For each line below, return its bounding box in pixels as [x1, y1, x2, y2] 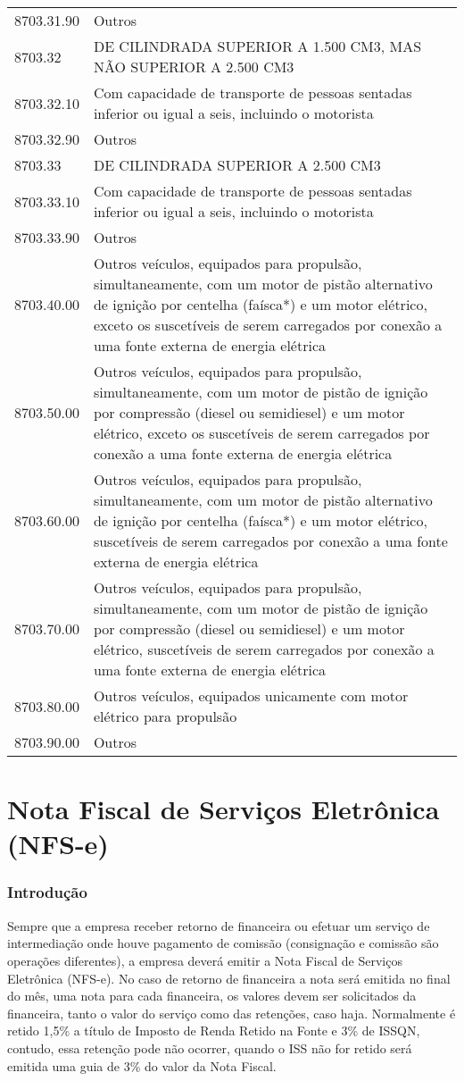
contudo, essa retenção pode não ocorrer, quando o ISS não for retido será [7, 1038, 412, 1057]
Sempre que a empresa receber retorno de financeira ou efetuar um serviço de [7, 916, 430, 934]
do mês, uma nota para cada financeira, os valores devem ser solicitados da [7, 986, 417, 1005]
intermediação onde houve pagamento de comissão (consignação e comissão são [7, 934, 439, 952]
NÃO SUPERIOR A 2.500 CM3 [93, 56, 294, 77]
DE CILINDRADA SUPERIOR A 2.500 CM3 [93, 155, 381, 175]
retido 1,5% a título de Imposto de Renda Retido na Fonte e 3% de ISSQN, [7, 1021, 420, 1040]
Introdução [7, 881, 87, 903]
